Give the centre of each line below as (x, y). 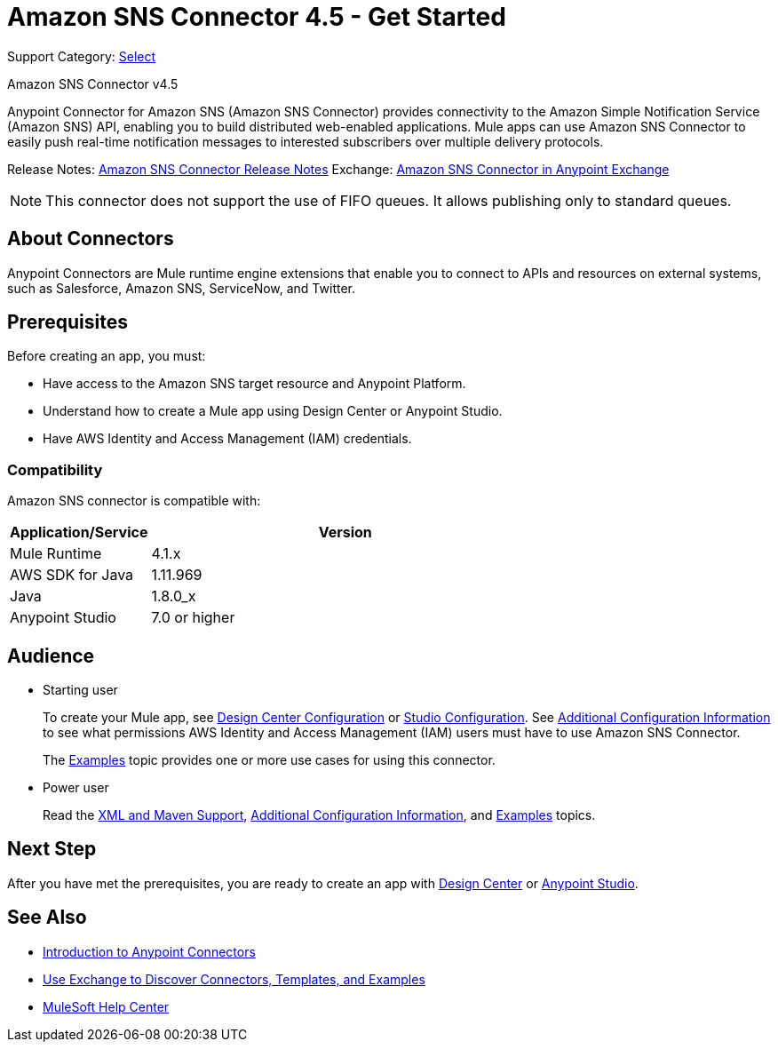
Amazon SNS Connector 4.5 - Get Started (257, 17)
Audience (51, 656)
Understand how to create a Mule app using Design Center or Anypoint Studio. (273, 411)
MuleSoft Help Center (106, 1006)
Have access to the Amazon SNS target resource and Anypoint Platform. (254, 384)
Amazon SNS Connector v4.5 (93, 83)
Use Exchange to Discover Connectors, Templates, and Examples (234, 979)
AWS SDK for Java (72, 575)
